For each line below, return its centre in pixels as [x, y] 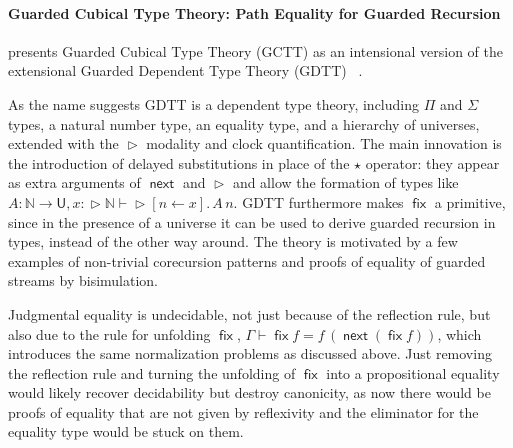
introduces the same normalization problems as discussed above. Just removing [250, 353]
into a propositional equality [413, 372]
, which [459, 333]
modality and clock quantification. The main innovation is [324, 143]
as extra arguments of [74, 182]
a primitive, [470, 201]
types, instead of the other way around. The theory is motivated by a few [233, 241]
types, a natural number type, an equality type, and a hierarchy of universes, [244, 123]
